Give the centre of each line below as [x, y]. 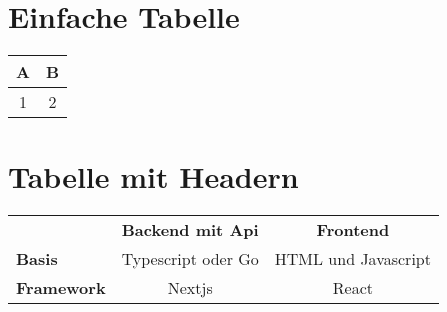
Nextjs [190, 288]
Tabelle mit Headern [153, 176]
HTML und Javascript [352, 259]
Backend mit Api [190, 230]
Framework [61, 288]
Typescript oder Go [190, 259]
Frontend [353, 230]
